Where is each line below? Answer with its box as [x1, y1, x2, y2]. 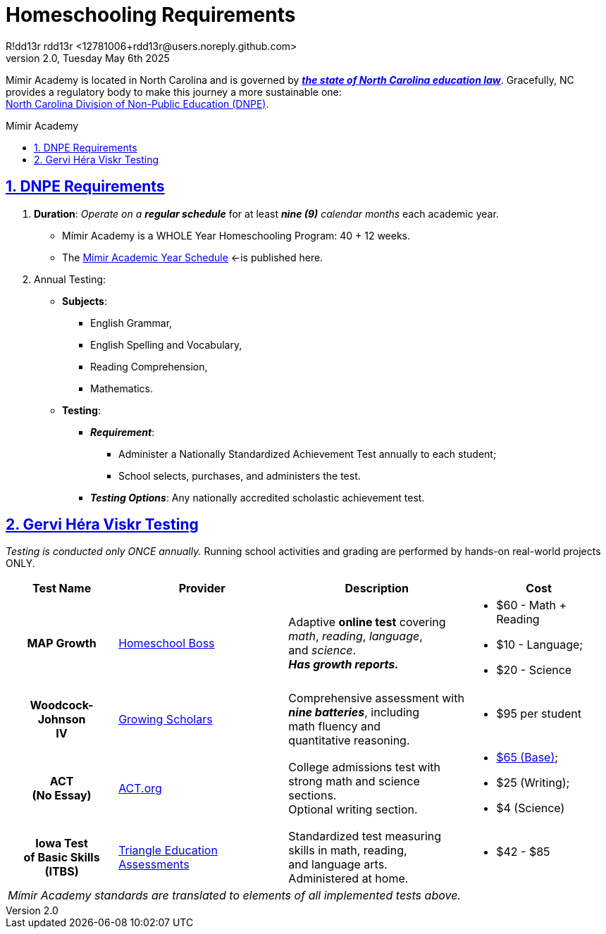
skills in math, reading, [288, 843, 407, 858]
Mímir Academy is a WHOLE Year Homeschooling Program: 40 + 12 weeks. [62, 229, 411, 242]
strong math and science [288, 774, 420, 789]
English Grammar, [90, 316, 173, 329]
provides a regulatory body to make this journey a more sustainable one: [6, 85, 342, 98]
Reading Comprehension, [90, 360, 208, 373]
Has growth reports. [288, 657, 399, 672]
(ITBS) [44, 864, 79, 879]
